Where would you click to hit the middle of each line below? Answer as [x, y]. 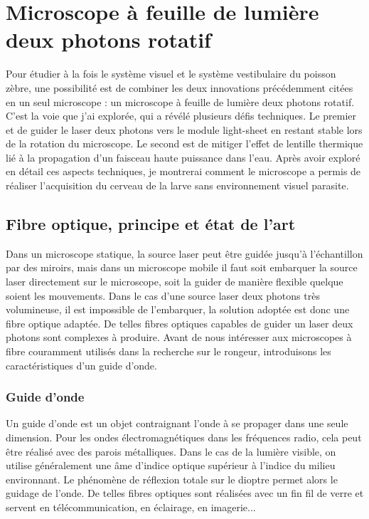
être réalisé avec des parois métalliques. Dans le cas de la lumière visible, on [171, 451]
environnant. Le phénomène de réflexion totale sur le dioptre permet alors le [172, 479]
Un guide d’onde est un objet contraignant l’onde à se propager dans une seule [177, 423]
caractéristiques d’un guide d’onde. [81, 365]
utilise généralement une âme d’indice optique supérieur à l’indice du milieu [171, 465]
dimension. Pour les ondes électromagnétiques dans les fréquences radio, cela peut [184, 437]
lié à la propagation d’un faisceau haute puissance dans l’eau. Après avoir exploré [183, 157]
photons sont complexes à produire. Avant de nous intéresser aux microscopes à [179, 337]
